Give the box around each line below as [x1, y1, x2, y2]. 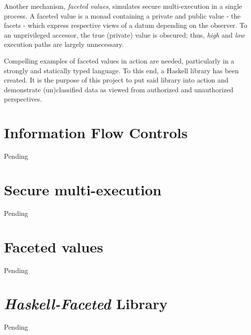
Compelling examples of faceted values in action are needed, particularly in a [4, 55, 234, 65]
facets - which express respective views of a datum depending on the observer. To [4, 20, 248, 30]
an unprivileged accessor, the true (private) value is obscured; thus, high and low [4, 29, 245, 40]
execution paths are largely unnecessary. [4, 39, 124, 49]
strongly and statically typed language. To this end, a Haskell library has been [4, 65, 239, 75]
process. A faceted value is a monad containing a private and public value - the [4, 10, 241, 21]
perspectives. [4, 94, 42, 104]
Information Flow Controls [4, 123, 188, 143]
